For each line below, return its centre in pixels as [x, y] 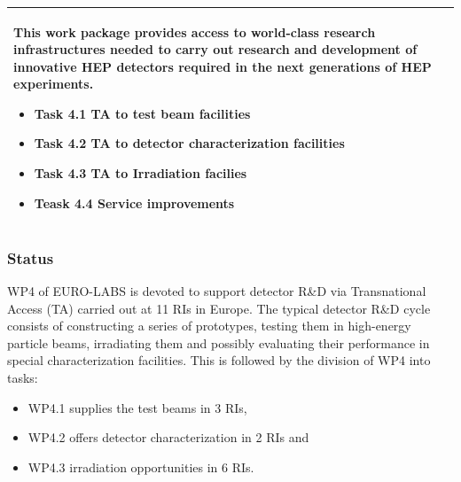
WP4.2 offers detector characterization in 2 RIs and [168, 437]
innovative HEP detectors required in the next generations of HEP [223, 66]
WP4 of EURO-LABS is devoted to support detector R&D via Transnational [217, 290]
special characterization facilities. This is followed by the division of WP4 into [219, 360]
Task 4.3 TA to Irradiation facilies [141, 173]
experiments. [54, 84]
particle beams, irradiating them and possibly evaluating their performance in [219, 342]
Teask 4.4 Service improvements [134, 202]
